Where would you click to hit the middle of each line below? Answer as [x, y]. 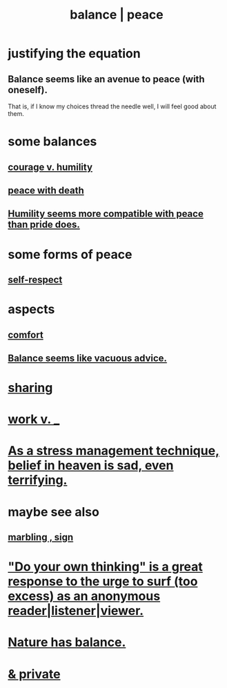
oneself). [28, 90]
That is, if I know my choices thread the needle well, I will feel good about [112, 106]
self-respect [35, 279]
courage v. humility [50, 167]
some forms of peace [70, 254]
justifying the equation [74, 53]
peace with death [46, 190]
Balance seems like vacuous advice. [88, 358]
